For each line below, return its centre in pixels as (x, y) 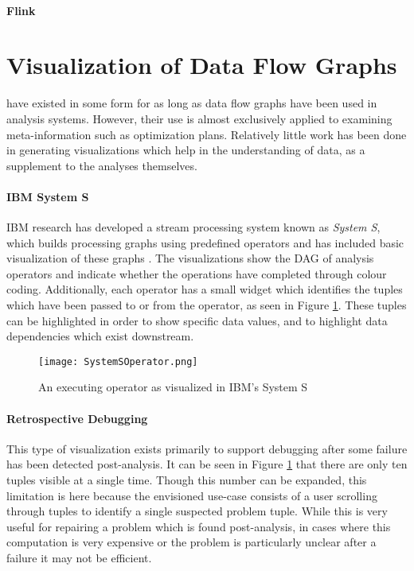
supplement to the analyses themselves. (102, 165)
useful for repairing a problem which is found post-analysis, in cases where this (199, 526)
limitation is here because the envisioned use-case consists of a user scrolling (192, 495)
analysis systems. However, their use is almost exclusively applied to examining (199, 118)
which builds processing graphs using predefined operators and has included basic (205, 242)
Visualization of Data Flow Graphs (202, 65)
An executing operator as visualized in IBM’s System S (173, 387)
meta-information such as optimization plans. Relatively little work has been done (207, 134)
